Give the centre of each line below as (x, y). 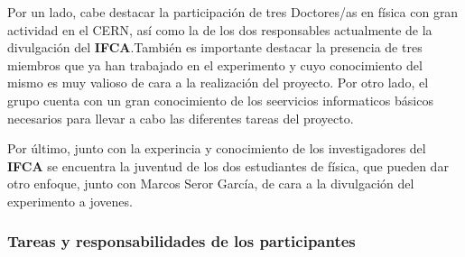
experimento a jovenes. (70, 201)
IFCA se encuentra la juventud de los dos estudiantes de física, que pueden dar (228, 165)
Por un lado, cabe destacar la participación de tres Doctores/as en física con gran (233, 12)
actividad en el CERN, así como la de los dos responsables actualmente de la (220, 29)
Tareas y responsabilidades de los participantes (181, 241)
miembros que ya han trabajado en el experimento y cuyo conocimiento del (215, 64)
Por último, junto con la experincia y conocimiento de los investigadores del (217, 148)
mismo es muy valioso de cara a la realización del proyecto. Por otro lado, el (218, 83)
